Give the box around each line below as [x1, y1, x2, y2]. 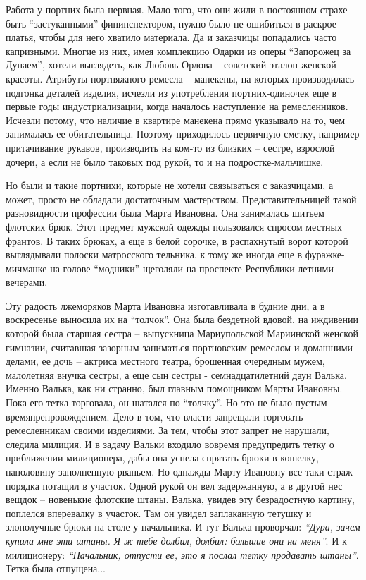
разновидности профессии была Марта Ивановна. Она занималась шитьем [6, 205, 324, 220]
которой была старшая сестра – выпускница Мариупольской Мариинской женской [6, 326, 358, 341]
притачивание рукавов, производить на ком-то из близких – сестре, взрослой [6, 140, 335, 155]
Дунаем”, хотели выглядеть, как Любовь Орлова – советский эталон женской [6, 57, 336, 72]
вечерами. [6, 274, 48, 289]
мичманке [6, 260, 47, 275]
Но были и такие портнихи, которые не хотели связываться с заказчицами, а [6, 178, 334, 193]
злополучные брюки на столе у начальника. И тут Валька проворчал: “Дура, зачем [6, 519, 360, 534]
